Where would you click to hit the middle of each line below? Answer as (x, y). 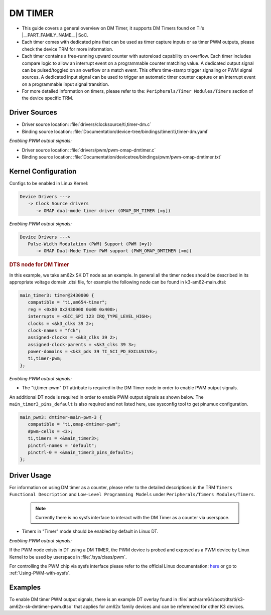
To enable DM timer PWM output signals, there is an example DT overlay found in (93, 599)
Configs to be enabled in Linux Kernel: (49, 183)
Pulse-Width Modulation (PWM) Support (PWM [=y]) (90, 244)
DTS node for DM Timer (39, 265)
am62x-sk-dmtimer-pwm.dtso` (41, 606)
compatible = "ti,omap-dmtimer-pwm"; (74, 424)
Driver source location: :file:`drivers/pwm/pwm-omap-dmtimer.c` (89, 150)
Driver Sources (33, 113)
